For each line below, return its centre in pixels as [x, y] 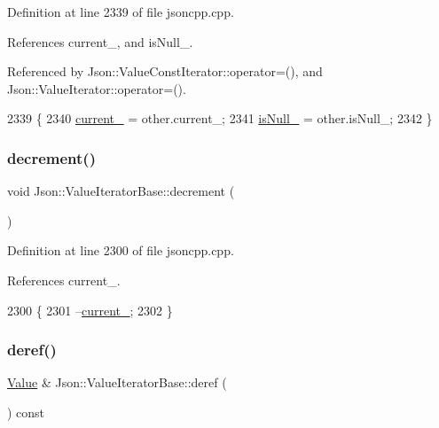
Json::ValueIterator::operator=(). [97, 88]
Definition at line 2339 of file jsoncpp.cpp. [121, 12]
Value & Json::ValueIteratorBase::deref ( [117, 382]
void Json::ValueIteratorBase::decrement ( [121, 191]
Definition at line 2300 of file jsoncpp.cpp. [121, 250]
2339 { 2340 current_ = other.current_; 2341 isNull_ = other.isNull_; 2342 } [220, 118]
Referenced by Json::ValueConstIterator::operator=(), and [165, 71]
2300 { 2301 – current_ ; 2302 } [90, 310]
